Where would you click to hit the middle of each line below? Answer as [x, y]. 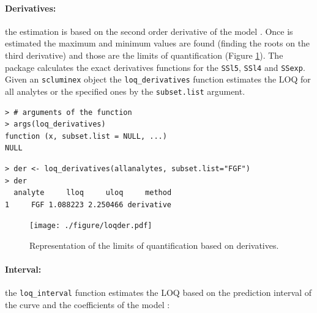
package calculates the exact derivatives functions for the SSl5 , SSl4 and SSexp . [155, 67]
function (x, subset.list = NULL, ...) [86, 136]
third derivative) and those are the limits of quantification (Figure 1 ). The [144, 55]
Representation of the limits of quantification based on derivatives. [154, 245]
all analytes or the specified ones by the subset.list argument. [125, 91]
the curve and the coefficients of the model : [88, 304]
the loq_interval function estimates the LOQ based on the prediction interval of [158, 293]
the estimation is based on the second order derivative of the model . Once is [149, 31]
